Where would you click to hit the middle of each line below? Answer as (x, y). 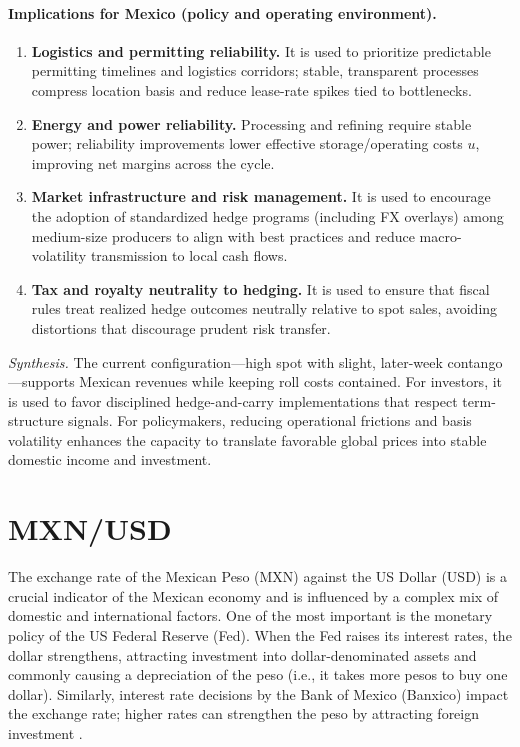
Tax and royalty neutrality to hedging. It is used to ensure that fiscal (260, 288)
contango (475, 361)
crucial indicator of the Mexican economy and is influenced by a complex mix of (253, 595)
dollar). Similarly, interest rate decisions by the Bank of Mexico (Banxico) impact (258, 693)
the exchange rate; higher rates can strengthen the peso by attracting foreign (244, 713)
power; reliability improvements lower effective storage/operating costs (247, 143)
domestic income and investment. (110, 459)
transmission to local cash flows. (189, 255)
